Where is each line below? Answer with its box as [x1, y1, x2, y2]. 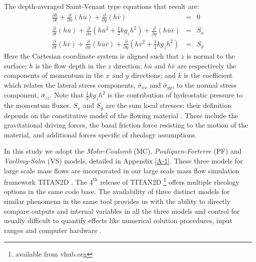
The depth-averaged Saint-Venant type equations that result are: [4, 1, 199, 11]
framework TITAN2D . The [4, 176, 88, 187]
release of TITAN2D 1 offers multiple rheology [100, 175, 240, 187]
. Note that [50, 90, 84, 100]
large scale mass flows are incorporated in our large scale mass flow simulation [4, 165, 240, 175]
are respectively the [177, 60, 236, 70]
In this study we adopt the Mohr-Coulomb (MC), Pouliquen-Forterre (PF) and [4, 146, 242, 156]
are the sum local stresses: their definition [105, 100, 231, 110]
